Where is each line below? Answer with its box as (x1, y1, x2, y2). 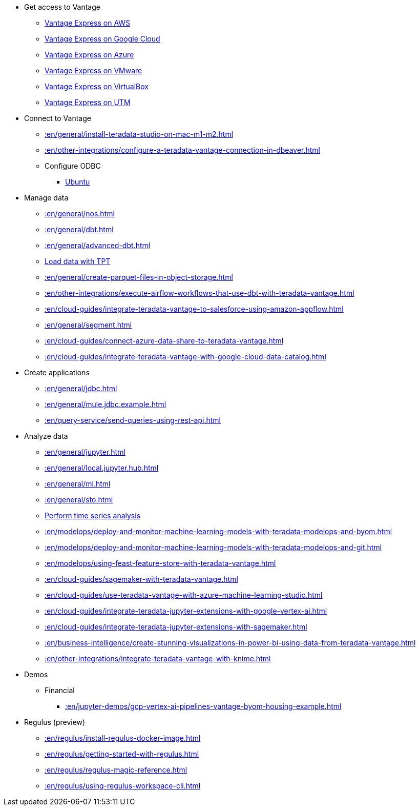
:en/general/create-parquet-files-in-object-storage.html (45, 273, 233, 281)
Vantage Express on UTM (45, 98, 131, 107)
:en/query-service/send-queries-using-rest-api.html (45, 416, 221, 424)
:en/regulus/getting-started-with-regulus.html (45, 750, 199, 758)
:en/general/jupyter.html (45, 448, 125, 456)
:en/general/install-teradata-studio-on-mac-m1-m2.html (45, 130, 234, 138)
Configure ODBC (45, 161, 101, 170)
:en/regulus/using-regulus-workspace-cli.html (45, 781, 201, 790)
